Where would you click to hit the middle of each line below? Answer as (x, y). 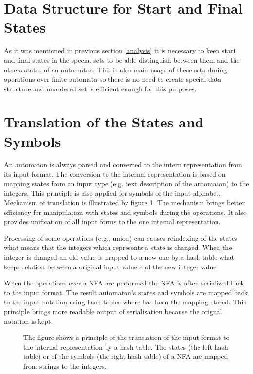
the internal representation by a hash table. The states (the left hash (126, 347)
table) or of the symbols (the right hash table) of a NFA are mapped (126, 356)
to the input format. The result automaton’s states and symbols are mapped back (126, 292)
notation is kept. (28, 321)
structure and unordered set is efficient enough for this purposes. (100, 88)
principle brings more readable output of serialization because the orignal (113, 311)
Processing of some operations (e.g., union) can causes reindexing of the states (121, 238)
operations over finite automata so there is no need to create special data (113, 79)
